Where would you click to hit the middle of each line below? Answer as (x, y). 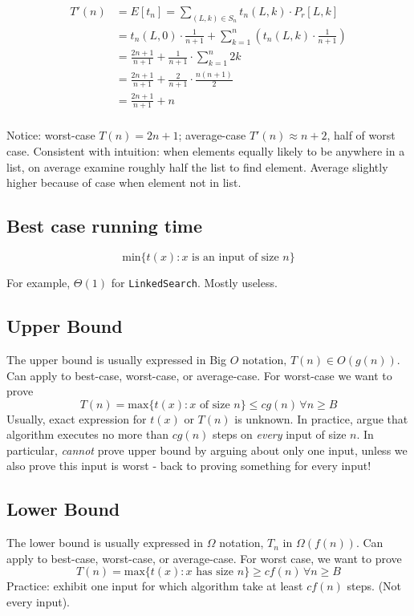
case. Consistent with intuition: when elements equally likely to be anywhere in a (206, 151)
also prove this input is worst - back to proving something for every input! (189, 466)
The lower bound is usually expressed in (105, 543)
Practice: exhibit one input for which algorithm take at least (155, 586)
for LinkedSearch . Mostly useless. (194, 283)
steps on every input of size (279, 434)
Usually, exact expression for (77, 418)
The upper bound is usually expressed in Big (116, 359)
